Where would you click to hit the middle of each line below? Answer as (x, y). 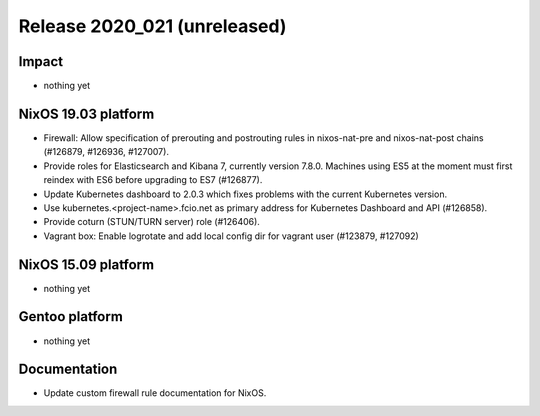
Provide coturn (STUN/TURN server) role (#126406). (151, 222)
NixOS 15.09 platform (86, 264)
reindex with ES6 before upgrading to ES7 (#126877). (153, 180)
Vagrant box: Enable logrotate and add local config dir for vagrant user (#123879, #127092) (231, 236)
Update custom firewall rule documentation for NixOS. (155, 393)
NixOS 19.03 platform (86, 113)
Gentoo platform (71, 316)
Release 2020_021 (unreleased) (152, 26)
